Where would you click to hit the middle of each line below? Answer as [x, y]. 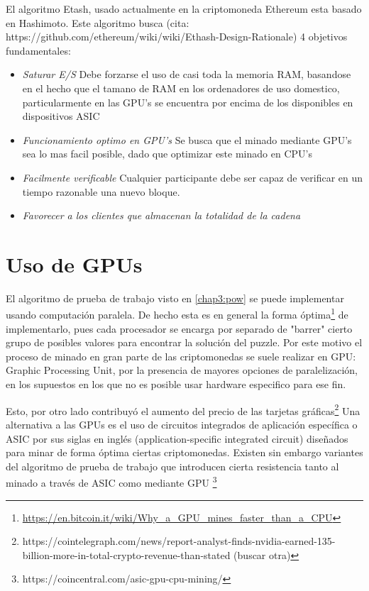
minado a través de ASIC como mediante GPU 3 [111, 481]
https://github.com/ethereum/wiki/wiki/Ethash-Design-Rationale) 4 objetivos [177, 37]
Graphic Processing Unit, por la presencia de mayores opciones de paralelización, [182, 370]
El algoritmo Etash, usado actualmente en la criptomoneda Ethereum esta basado [184, 9]
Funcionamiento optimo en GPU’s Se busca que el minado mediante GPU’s [187, 139]
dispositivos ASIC [61, 116]
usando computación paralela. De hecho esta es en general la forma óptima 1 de [177, 314]
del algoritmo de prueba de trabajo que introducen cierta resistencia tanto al [172, 466]
